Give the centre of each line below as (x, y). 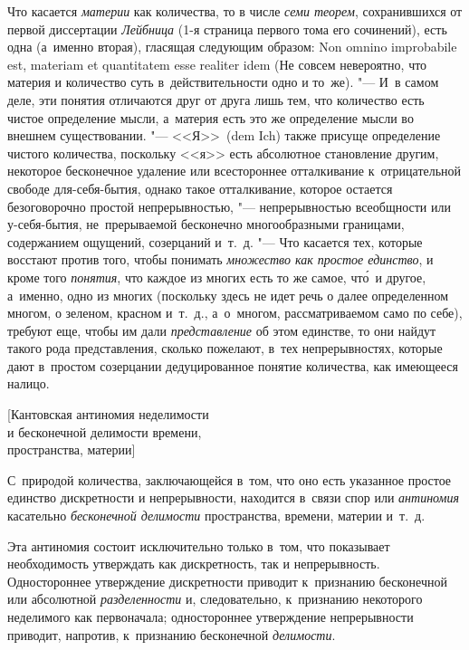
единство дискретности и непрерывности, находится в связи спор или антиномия (234, 497)
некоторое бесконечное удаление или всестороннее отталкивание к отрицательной (234, 171)
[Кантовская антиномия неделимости (108, 414)
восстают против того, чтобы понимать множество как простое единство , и (220, 259)
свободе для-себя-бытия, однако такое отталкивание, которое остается (200, 188)
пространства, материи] (72, 449)
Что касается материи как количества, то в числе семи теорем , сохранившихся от (235, 11)
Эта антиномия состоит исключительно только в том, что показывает (199, 545)
